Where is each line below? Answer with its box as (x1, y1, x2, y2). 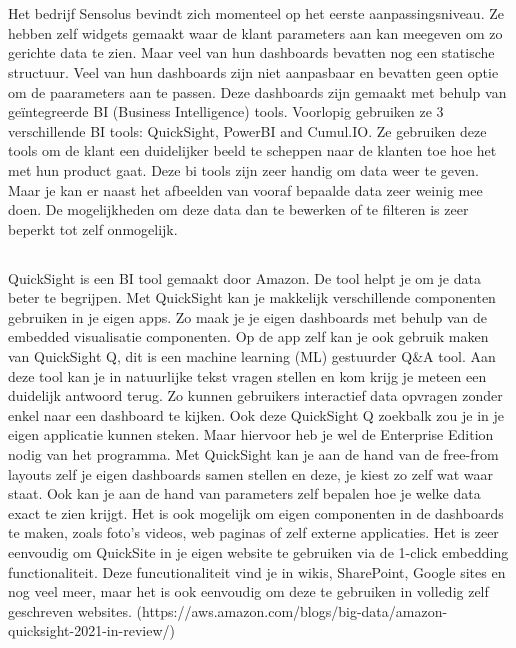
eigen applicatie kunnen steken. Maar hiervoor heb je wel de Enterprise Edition (8, 424, 494, 445)
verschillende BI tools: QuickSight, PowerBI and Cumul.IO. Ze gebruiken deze (8, 120, 487, 141)
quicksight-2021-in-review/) (8, 620, 175, 641)
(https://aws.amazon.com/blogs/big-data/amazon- (136, 600, 448, 621)
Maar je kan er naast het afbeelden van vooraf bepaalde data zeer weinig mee (8, 179, 483, 200)
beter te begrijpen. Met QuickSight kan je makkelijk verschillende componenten (8, 287, 496, 308)
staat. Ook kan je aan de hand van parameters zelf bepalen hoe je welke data (8, 483, 481, 504)
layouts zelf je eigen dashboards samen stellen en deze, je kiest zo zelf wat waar (8, 463, 494, 484)
